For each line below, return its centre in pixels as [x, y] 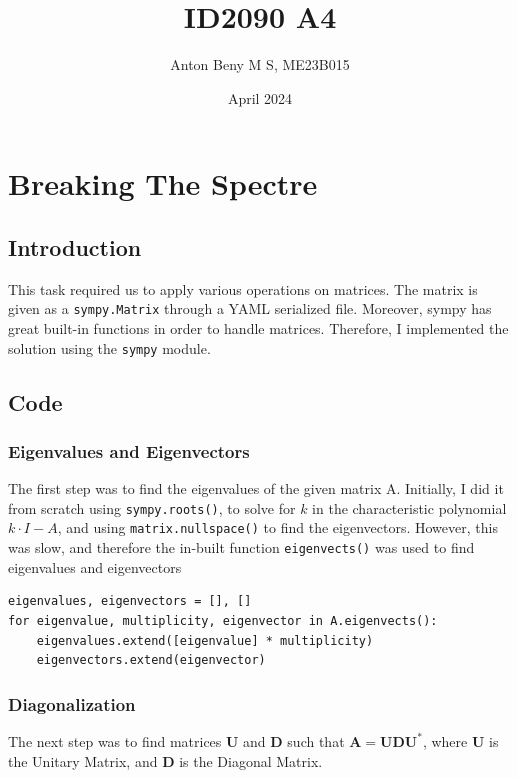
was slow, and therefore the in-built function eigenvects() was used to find [241, 547]
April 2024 [260, 97]
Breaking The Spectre [163, 183]
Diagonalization [72, 703]
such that [316, 740]
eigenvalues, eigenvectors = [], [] [130, 601]
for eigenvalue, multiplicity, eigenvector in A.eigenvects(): [223, 620]
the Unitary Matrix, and [83, 760]
